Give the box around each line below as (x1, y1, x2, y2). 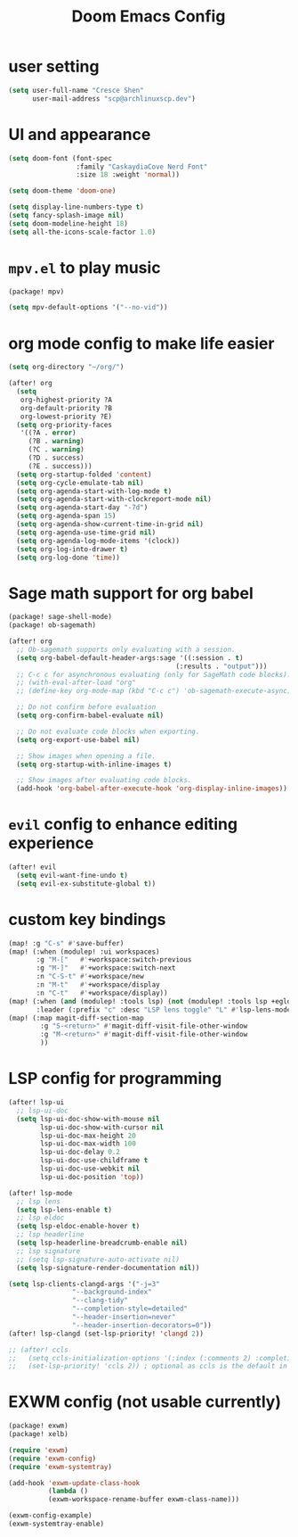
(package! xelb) (8, 1430, 68, 1439)
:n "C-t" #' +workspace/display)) (36, 988, 168, 997)
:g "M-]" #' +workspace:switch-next (36, 963, 176, 973)
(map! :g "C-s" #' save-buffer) (8, 938, 125, 947)
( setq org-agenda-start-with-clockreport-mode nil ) (16, 495, 213, 504)
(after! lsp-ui (8, 1098, 65, 1107)
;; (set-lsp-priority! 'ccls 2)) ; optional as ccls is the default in (8, 1362, 288, 1371)
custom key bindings (8, 909, 166, 930)
